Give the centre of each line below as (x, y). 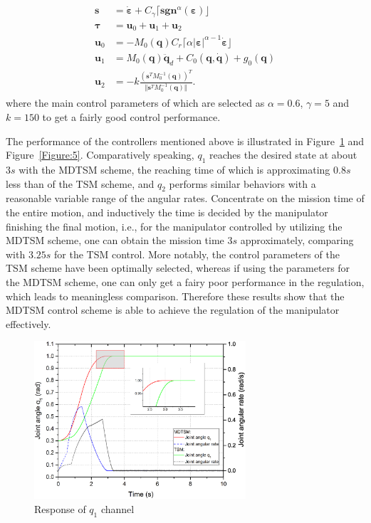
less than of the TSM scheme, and (80, 183)
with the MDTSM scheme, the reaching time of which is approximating (174, 169)
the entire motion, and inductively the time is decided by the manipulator (167, 212)
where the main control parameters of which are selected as (135, 103)
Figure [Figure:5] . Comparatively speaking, (100, 155)
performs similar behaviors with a (242, 183)
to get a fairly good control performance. (131, 117)
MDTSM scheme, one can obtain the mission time (115, 240)
